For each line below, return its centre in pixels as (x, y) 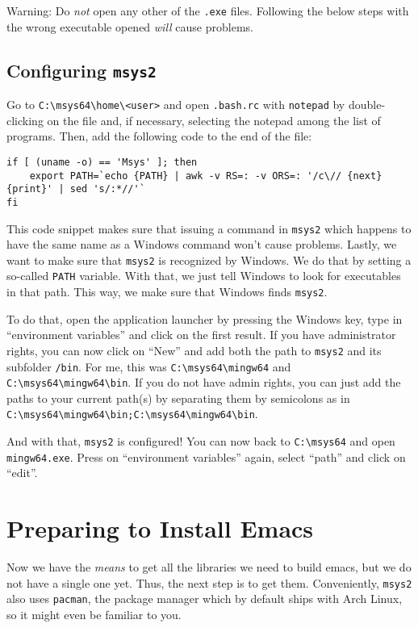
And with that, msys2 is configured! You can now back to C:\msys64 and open (201, 441)
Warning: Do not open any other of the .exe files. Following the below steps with (208, 10)
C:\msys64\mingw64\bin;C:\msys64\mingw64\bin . (132, 414)
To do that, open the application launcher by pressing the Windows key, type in (205, 318)
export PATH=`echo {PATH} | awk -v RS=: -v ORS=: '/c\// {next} (206, 176)
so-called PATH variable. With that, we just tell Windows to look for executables (204, 276)
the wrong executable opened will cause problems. (130, 26)
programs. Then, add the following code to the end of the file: (159, 136)
